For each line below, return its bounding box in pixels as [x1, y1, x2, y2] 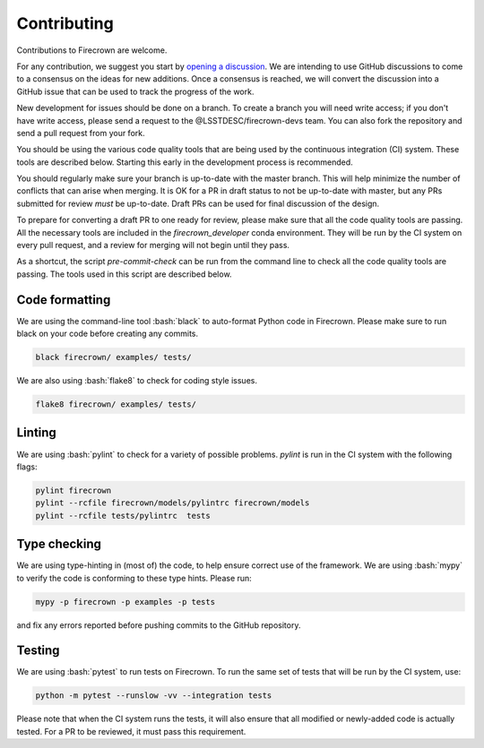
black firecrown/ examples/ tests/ [35, 352, 192, 363]
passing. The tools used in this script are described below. [16, 269, 232, 279]
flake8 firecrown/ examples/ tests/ [35, 400, 197, 409]
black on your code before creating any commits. [16, 328, 199, 340]
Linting [16, 426, 57, 441]
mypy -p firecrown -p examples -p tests [35, 597, 215, 606]
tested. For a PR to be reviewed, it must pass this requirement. [16, 726, 246, 736]
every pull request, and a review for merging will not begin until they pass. [16, 240, 290, 251]
